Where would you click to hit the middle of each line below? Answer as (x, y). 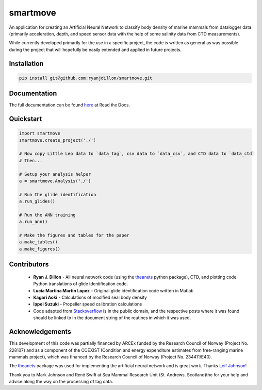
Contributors (29, 264)
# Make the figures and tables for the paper (74, 235)
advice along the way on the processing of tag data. (61, 382)
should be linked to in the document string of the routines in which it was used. (112, 318)
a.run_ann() (33, 222)
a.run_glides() (37, 201)
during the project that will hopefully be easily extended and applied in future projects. (95, 50)
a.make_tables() (39, 242)
